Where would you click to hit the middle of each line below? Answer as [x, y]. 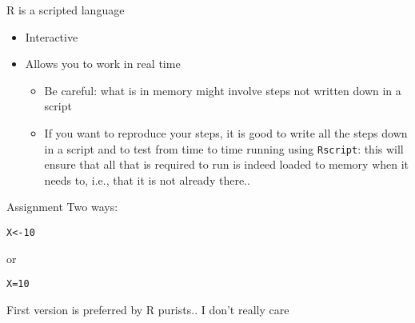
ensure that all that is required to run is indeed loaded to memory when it [227, 164]
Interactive [52, 36]
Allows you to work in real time [103, 64]
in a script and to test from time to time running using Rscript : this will [224, 148]
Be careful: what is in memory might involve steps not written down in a [223, 90]
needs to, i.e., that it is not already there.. [147, 179]
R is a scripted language [66, 10]
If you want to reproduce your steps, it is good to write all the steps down [226, 132]
